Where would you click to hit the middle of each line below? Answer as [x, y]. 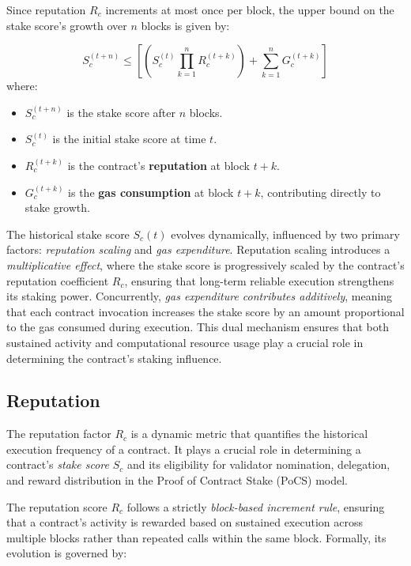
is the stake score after [121, 112]
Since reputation [46, 9]
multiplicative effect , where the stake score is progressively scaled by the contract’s [205, 264]
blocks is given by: [185, 25]
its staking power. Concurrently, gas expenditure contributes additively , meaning [200, 296]
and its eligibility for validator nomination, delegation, [258, 464]
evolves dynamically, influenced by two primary [285, 234]
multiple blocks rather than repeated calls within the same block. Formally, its [196, 537]
